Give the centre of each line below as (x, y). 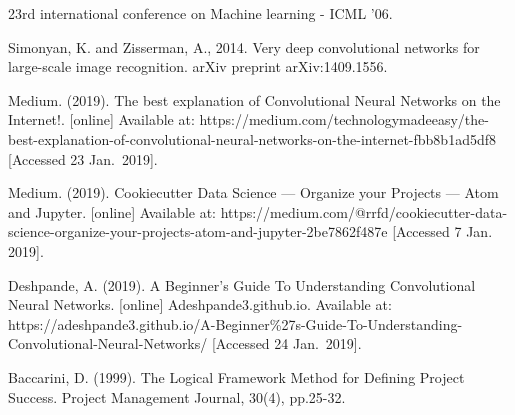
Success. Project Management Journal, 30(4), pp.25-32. (177, 396)
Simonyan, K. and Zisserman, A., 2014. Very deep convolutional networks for (244, 46)
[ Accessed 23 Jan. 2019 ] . (83, 158)
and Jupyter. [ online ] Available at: (112, 211)
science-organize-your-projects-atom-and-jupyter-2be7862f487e (198, 231)
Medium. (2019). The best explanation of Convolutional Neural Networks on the (254, 99)
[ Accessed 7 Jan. (442, 231)
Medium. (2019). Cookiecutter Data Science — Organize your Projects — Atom (253, 192)
